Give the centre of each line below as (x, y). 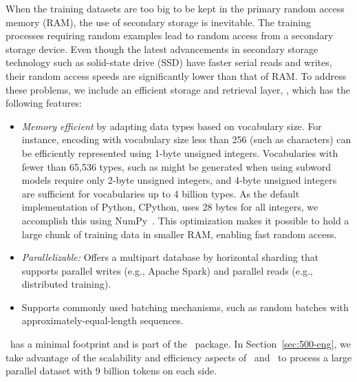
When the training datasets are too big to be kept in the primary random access (175, 8)
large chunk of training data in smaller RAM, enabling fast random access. (179, 234)
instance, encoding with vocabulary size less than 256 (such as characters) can (186, 139)
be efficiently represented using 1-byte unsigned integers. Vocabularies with (180, 152)
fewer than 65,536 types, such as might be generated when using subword (176, 166)
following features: (44, 103)
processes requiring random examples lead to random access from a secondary (170, 35)
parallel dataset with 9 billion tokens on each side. (111, 371)
